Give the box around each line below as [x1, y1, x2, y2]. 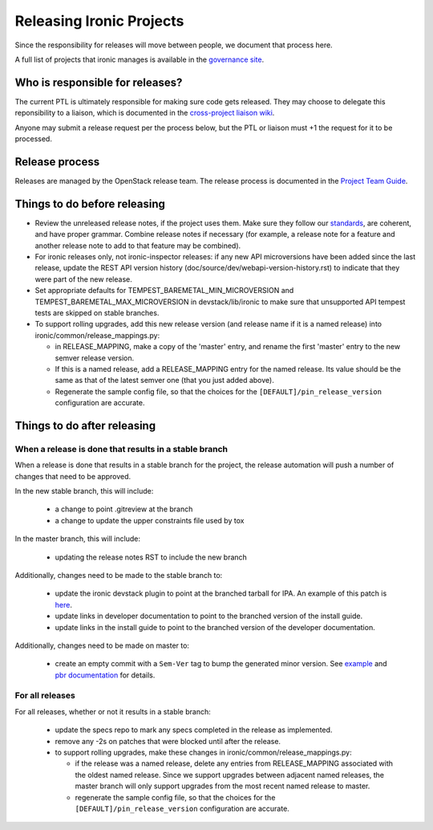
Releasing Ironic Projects [14, 12, 184, 30]
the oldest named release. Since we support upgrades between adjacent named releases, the [75, 770, 385, 779]
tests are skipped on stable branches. [34, 307, 160, 317]
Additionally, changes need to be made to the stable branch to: [14, 570, 223, 580]
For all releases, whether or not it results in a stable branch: [14, 706, 212, 716]
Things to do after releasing [14, 418, 156, 433]
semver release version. [55, 353, 135, 363]
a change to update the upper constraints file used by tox [55, 515, 245, 525]
